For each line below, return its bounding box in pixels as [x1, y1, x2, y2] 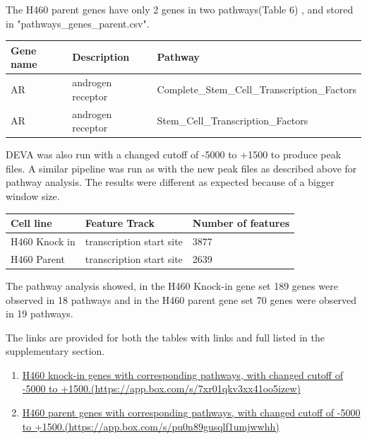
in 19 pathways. [6, 306, 73, 321]
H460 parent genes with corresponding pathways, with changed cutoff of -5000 [22, 405, 361, 420]
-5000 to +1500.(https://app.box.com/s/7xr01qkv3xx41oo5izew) [22, 381, 301, 396]
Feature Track [85, 216, 155, 230]
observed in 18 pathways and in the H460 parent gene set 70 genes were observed [6, 292, 357, 307]
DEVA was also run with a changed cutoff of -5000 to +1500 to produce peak [6, 147, 342, 162]
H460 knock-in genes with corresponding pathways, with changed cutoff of [22, 367, 343, 382]
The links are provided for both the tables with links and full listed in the [6, 329, 325, 344]
